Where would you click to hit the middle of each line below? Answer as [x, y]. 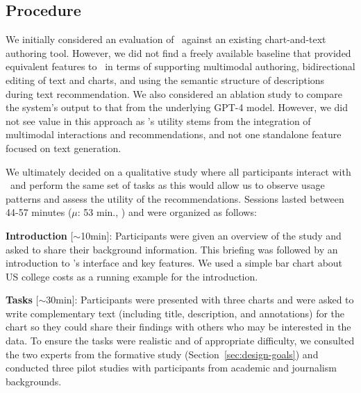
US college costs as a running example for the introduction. [132, 276]
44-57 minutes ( [39, 212]
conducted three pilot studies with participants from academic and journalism [171, 368]
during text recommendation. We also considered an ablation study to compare [174, 93]
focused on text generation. [64, 148]
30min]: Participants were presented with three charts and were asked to [200, 300]
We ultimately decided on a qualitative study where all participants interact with [178, 171]
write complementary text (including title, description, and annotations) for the [175, 313]
